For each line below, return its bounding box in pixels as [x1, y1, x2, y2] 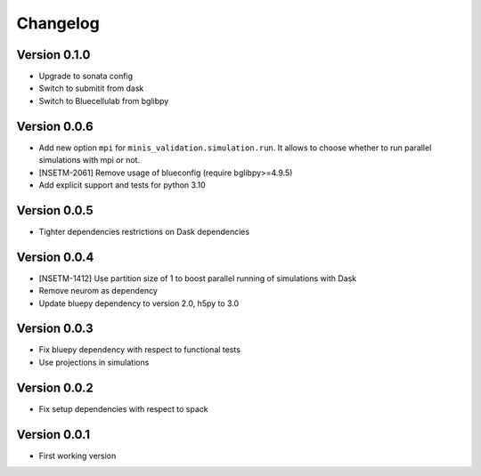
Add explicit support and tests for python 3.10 [38, 179, 207, 190]
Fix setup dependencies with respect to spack [38, 403, 208, 414]
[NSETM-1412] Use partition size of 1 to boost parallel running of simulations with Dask [38, 272, 357, 284]
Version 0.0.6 [16, 118, 94, 133]
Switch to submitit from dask [38, 83, 144, 93]
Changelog [16, 13, 100, 33]
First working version [38, 450, 117, 461]
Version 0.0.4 [16, 249, 94, 264]
